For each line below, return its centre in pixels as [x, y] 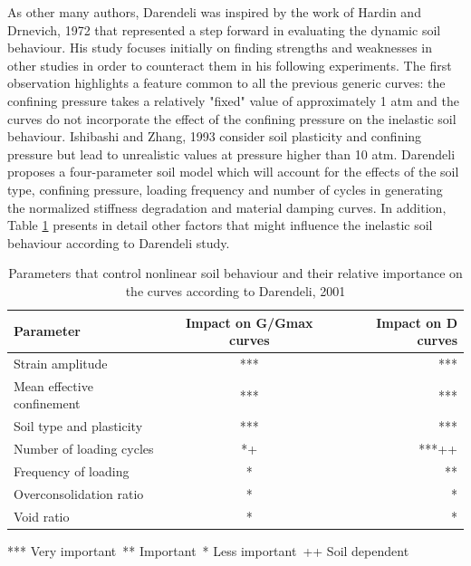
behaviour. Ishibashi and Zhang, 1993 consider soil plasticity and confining [215, 136]
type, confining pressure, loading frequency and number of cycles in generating [225, 189]
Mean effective [53, 385]
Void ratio [42, 516]
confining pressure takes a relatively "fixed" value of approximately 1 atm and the [233, 100]
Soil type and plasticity [78, 426]
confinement [47, 403]
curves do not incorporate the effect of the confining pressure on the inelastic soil [232, 118]
